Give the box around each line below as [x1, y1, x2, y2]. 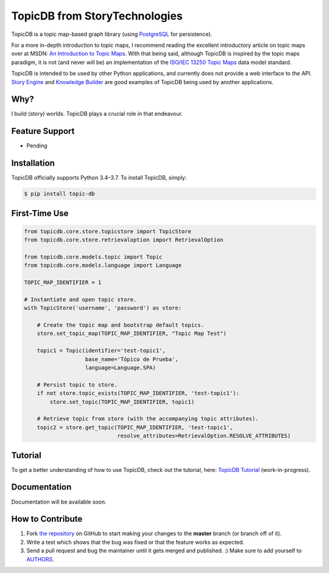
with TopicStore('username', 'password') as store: [24, 304, 182, 312]
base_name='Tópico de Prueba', [85, 356, 179, 362]
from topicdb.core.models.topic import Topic [24, 253, 163, 260]
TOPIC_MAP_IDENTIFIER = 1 [24, 279, 102, 286]
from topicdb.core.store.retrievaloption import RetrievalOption [24, 236, 224, 244]
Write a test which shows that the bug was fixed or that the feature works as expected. [26, 538, 245, 546]
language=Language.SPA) [85, 364, 157, 371]
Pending [26, 142, 48, 149]
